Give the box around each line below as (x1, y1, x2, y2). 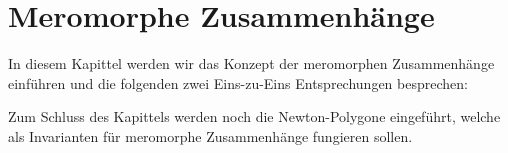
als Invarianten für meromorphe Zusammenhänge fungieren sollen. (8, 125, 413, 146)
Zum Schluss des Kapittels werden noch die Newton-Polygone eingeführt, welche (8, 106, 501, 127)
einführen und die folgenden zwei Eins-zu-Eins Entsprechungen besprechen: (8, 72, 468, 93)
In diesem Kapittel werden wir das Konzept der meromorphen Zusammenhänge (8, 53, 495, 74)
